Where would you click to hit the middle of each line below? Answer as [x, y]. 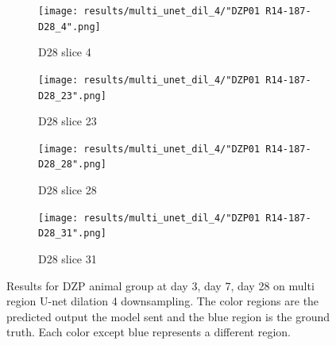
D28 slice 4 [65, 52]
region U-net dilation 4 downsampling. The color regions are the [163, 301]
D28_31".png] [72, 234]
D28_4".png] [70, 27]
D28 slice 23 [68, 121]
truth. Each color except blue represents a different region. [149, 332]
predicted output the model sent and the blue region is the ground [168, 316]
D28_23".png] [72, 96]
